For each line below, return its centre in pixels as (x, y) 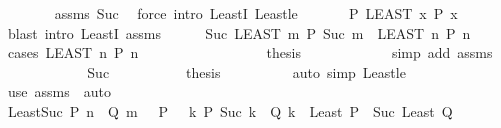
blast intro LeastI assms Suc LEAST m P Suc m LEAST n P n (239, 32)
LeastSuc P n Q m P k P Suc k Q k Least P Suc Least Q (230, 110)
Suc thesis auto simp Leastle (246, 71)
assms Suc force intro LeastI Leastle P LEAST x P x (256, 13)
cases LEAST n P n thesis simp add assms (250, 52)
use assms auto (59, 91)
